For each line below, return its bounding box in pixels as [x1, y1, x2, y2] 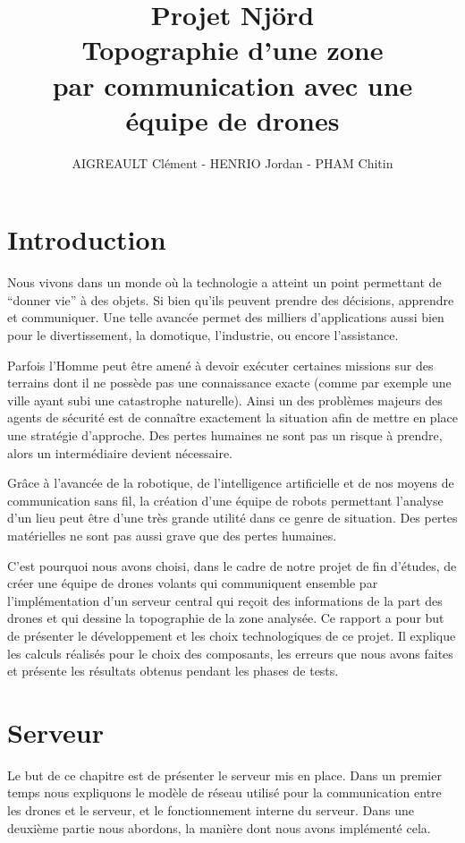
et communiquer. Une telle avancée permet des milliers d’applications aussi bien [7, 308, 444, 327]
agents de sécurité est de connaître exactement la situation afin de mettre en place [7, 408, 458, 427]
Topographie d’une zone [81, 31, 384, 68]
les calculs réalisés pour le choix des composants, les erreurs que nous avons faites [7, 643, 453, 662]
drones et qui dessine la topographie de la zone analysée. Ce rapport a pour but [7, 609, 444, 627]
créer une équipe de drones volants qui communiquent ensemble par [7, 574, 378, 592]
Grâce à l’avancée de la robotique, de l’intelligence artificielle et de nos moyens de [7, 473, 454, 492]
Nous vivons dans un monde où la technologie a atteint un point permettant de [7, 273, 442, 292]
